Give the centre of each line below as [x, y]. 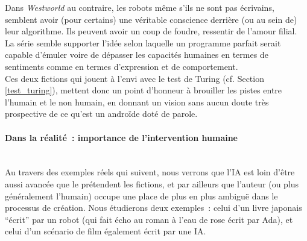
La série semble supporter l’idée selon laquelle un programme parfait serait [143, 42]
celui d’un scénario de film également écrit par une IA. [106, 231]
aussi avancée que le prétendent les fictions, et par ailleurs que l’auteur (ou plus [152, 183]
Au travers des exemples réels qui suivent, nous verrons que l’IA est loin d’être [150, 172]
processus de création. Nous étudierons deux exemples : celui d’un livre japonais [153, 208]
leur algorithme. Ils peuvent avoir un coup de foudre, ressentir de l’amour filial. [151, 31]
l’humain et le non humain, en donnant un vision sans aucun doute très [137, 102]
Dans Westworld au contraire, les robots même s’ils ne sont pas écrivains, [140, 7]
